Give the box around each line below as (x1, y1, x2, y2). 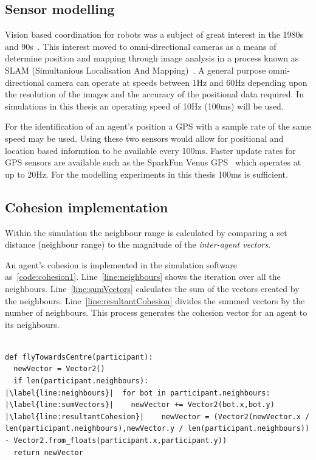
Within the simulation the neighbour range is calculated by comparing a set (5, 226, 287, 239)
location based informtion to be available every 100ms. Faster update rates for (5, 144, 296, 156)
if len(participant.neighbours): (13, 377, 149, 386)
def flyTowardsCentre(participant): (5, 352, 153, 361)
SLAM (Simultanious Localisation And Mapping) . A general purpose (5, 63, 266, 76)
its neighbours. (5, 318, 60, 330)
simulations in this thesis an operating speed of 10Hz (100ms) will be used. (5, 99, 284, 112)
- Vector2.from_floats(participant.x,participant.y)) (5, 436, 227, 445)
